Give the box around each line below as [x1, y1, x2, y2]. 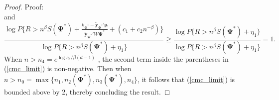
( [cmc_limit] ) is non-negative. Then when [4, 63, 132, 74]
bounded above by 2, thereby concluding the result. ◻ [4, 86, 170, 97]
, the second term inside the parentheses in [98, 53, 229, 64]
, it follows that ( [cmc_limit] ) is [138, 74, 235, 84]
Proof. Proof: [4, 1, 44, 11]
